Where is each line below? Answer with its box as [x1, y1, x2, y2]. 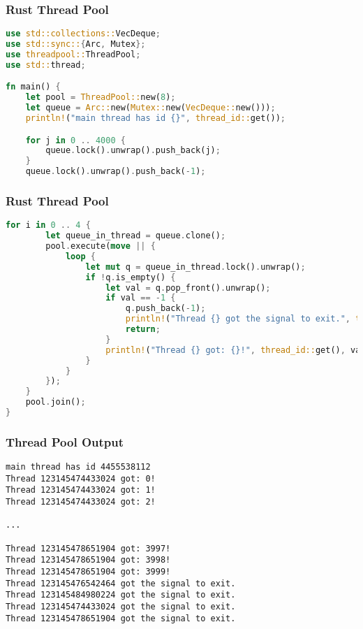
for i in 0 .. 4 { [6, 220, 91, 231]
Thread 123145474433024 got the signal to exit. [6, 601, 236, 612]
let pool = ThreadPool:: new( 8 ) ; [25, 92, 176, 103]
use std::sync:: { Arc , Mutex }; [6, 39, 146, 50]
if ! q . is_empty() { [85, 272, 176, 282]
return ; [125, 324, 161, 334]
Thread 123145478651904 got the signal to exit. [6, 613, 236, 623]
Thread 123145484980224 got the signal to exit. [6, 590, 236, 600]
